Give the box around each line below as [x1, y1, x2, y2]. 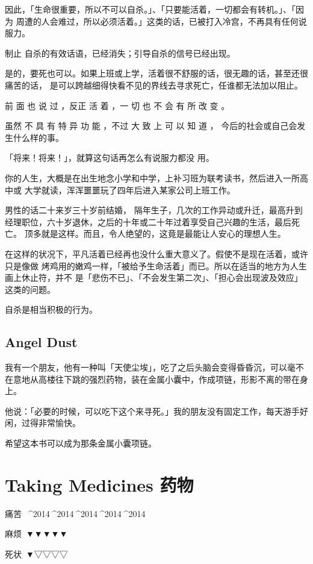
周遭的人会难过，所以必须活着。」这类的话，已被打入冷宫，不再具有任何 [16, 14, 299, 27]
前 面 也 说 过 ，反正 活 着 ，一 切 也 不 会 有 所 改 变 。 [5, 99, 230, 111]
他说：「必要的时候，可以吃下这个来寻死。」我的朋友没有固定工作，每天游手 [5, 404, 300, 417]
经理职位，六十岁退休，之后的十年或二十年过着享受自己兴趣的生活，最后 [5, 215, 291, 228]
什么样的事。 [13, 131, 64, 143]
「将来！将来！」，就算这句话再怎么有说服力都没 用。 [5, 151, 214, 164]
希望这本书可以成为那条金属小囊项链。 [5, 437, 156, 450]
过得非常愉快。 [21, 416, 81, 429]
